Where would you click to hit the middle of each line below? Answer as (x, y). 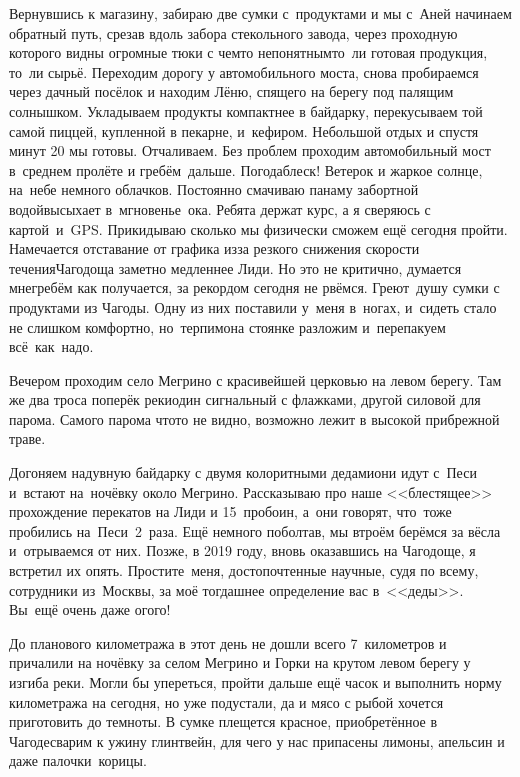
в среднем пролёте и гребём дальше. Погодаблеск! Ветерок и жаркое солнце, (246, 169)
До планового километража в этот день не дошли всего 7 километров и (228, 642)
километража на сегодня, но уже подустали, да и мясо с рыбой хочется (226, 701)
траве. (27, 438)
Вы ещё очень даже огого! (90, 609)
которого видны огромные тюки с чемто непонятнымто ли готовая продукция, (248, 52)
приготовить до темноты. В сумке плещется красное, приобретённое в (223, 721)
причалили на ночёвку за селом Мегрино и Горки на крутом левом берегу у (240, 662)
